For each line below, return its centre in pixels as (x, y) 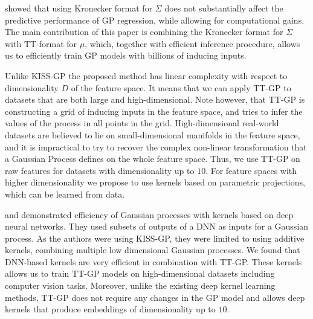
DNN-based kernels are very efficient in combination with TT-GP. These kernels (153, 261)
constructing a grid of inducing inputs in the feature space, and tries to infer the (154, 111)
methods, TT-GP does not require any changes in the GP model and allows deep (155, 297)
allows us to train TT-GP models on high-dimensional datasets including (140, 273)
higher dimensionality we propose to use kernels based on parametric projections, (155, 182)
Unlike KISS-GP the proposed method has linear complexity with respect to (146, 75)
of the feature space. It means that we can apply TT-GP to (181, 87)
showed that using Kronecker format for (79, 8)
